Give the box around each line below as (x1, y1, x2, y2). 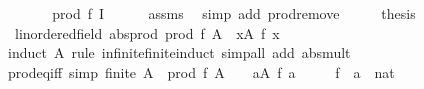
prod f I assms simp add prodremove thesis (52, 3, 416, 23)
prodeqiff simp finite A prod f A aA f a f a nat (7, 61, 395, 82)
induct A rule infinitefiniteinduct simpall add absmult (7, 42, 351, 63)
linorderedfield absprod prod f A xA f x (14, 22, 280, 43)
